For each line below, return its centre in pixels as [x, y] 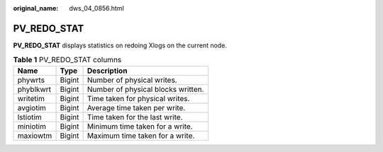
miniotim [32, 126]
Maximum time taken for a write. [141, 136]
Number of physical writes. [132, 80]
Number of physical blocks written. [145, 89]
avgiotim [32, 107]
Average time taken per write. [136, 107]
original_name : [36, 8]
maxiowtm [35, 136]
